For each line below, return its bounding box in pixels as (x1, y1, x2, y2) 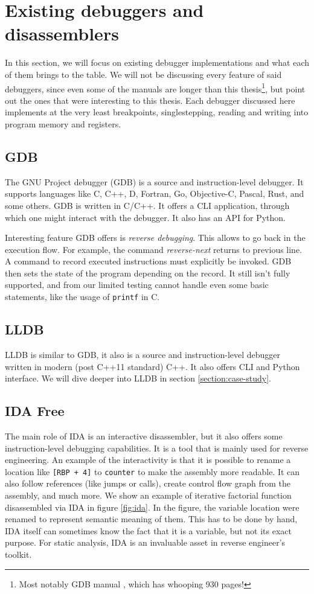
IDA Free (5, 401, 65, 420)
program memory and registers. (5, 117, 121, 130)
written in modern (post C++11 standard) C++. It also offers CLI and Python (5, 360, 300, 372)
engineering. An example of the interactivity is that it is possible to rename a (5, 453, 291, 466)
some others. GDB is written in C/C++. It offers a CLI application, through (5, 199, 290, 211)
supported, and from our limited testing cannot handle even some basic (5, 278, 269, 291)
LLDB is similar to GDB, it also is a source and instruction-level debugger (5, 348, 281, 360)
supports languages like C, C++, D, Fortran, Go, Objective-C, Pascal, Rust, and (5, 187, 304, 200)
